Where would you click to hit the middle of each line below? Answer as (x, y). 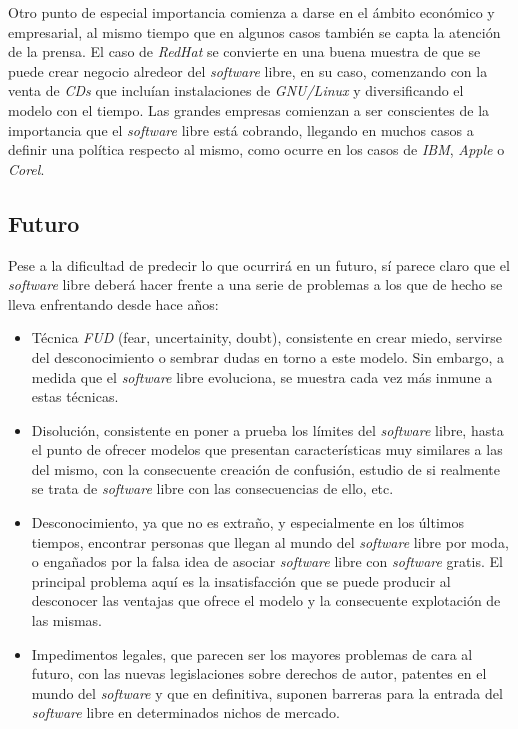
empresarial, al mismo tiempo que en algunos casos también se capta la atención (254, 31)
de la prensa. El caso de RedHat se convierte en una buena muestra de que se (244, 51)
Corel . (26, 168)
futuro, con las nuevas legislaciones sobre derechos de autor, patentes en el (259, 673)
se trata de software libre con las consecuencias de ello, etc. (212, 488)
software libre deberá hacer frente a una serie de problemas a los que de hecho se (255, 284)
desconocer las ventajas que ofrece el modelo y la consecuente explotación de (266, 600)
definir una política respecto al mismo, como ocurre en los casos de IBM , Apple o (256, 149)
